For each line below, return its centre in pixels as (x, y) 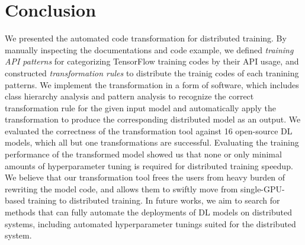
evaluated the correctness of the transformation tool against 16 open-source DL (149, 130)
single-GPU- (263, 188)
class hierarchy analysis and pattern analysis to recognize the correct (129, 96)
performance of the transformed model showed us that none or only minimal (143, 154)
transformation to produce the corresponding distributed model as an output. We (153, 119)
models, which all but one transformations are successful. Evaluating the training (152, 142)
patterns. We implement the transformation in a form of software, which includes (152, 84)
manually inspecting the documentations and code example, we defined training (149, 49)
